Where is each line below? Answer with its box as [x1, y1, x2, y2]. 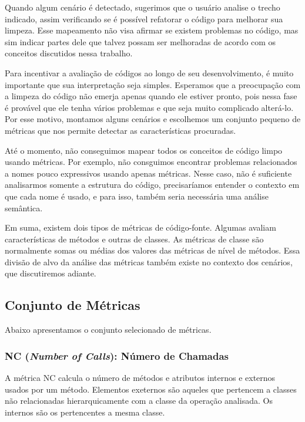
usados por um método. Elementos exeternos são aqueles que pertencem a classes [5, 383, 297, 395]
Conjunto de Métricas [5, 296, 140, 314]
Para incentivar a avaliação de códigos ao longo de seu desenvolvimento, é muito [5, 66, 294, 79]
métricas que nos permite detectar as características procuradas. [5, 124, 236, 136]
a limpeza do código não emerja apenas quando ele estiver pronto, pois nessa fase [5, 90, 297, 102]
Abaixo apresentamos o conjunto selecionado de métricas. [5, 323, 212, 336]
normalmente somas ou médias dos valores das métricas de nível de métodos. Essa [5, 244, 300, 256]
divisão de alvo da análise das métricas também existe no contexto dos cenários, [5, 255, 293, 268]
